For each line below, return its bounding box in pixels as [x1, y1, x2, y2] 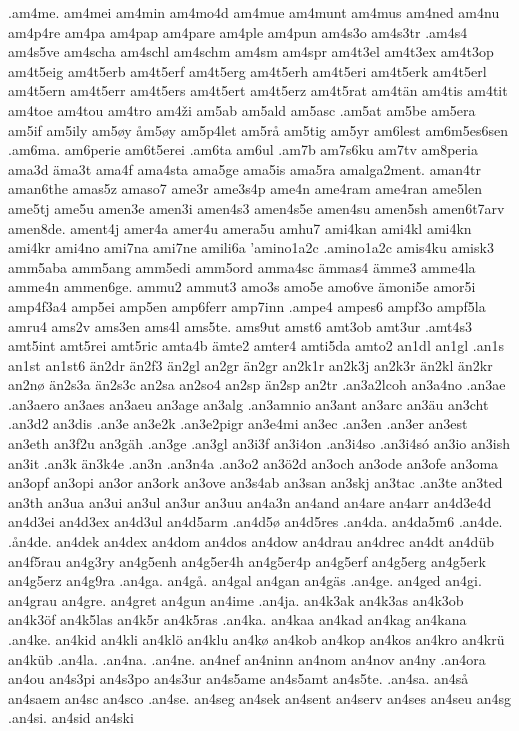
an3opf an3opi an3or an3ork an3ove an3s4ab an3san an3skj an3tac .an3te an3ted [8, 472, 503, 493]
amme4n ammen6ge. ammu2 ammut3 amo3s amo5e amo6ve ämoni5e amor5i [8, 276, 476, 297]
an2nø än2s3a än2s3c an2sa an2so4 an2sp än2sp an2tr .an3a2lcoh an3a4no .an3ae [8, 374, 506, 395]
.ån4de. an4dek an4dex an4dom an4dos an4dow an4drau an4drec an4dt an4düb [8, 531, 494, 552]
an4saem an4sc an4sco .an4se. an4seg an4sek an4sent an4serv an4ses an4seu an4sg [8, 687, 511, 708]
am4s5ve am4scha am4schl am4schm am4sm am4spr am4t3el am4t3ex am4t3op [8, 41, 494, 62]
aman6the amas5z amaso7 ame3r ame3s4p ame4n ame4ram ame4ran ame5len [8, 178, 482, 199]
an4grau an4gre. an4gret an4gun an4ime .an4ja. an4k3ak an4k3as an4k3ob [8, 589, 464, 610]
